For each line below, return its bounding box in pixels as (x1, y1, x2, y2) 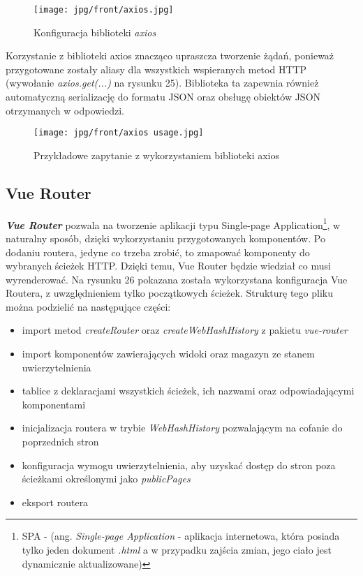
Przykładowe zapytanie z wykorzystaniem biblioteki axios (34, 147, 280, 162)
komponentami (22, 397, 86, 411)
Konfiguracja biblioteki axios (34, 24, 156, 39)
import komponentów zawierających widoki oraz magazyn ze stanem (22, 346, 315, 361)
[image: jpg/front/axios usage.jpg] (34, 128, 204, 138)
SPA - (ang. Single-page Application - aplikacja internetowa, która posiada (22, 529, 340, 543)
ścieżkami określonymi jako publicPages (22, 471, 191, 486)
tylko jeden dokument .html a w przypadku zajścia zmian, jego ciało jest (22, 542, 332, 557)
